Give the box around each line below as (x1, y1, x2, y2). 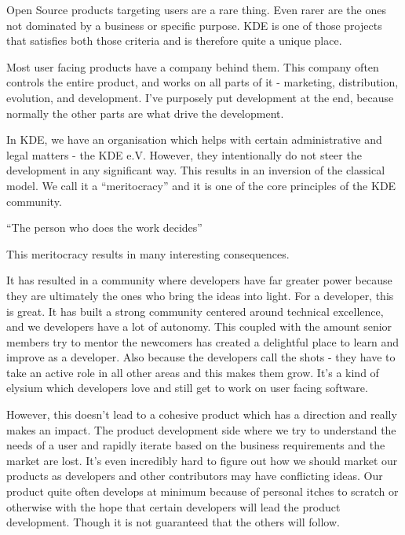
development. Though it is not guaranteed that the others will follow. (6, 514, 340, 530)
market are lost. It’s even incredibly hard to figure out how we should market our (6, 452, 398, 468)
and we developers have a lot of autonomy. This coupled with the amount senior (6, 318, 392, 335)
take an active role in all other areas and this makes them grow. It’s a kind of (6, 364, 379, 380)
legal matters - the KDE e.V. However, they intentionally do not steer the (6, 146, 362, 163)
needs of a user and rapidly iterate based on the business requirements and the (6, 437, 385, 453)
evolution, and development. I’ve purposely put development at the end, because (6, 89, 394, 105)
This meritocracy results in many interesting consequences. (6, 245, 290, 262)
